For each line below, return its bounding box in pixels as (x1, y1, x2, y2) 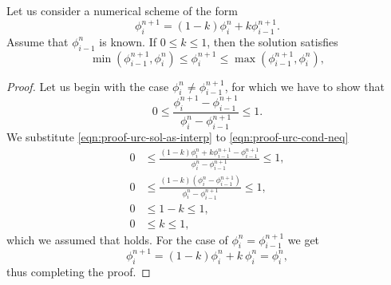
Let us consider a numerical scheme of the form (6, 2, 238, 18)
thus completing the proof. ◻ (6, 263, 151, 279)
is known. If (99, 33, 157, 49)
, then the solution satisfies (207, 33, 338, 49)
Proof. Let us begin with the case (6, 77, 169, 94)
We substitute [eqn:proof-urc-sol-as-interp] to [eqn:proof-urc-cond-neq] (6, 128, 349, 144)
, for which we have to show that (224, 77, 385, 94)
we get (287, 231, 320, 247)
